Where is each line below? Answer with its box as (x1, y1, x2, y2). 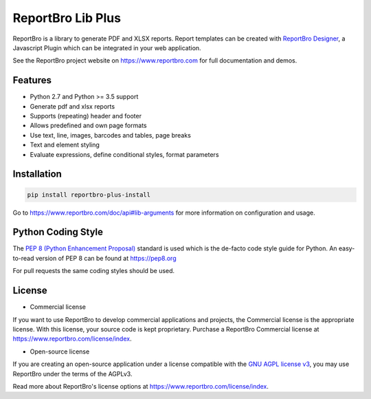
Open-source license (30, 347, 90, 356)
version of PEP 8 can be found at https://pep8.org (35, 254, 177, 262)
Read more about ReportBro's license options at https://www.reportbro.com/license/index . (12, 382, 269, 390)
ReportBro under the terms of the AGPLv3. (12, 369, 133, 378)
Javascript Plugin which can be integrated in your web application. (12, 43, 202, 52)
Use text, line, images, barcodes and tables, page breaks (30, 131, 192, 139)
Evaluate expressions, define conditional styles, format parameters (30, 150, 219, 158)
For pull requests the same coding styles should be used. (12, 267, 175, 275)
